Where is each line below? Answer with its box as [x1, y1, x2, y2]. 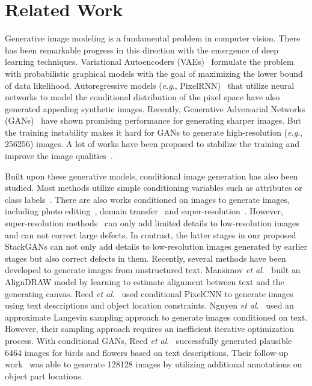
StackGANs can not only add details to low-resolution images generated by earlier [5, 240, 307, 253]
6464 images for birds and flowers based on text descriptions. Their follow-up [5, 346, 289, 358]
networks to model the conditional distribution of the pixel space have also [5, 91, 280, 103]
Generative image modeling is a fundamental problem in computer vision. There [5, 32, 301, 44]
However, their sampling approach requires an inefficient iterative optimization [5, 322, 295, 335]
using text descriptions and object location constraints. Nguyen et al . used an [5, 299, 294, 312]
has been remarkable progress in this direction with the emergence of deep [5, 43, 279, 56]
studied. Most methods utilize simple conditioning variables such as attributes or [5, 181, 302, 194]
